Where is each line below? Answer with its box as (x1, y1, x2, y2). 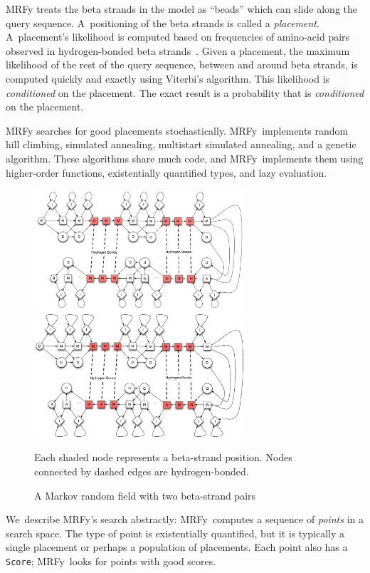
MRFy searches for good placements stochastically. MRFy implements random (6, 123, 349, 138)
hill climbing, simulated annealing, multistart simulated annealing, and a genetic (6, 137, 356, 152)
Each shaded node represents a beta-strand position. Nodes (34, 450, 292, 465)
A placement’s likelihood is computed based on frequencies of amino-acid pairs (6, 29, 350, 44)
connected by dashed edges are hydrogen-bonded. (34, 464, 249, 479)
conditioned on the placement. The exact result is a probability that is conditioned (6, 85, 364, 100)
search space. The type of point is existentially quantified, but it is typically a (6, 525, 345, 540)
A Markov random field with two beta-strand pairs (34, 487, 256, 502)
